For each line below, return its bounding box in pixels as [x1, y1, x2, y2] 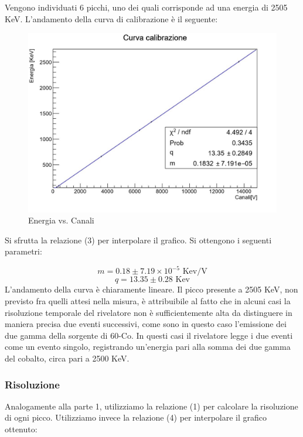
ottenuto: [5, 423, 38, 435]
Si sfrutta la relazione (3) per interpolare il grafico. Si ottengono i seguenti [5, 233, 272, 246]
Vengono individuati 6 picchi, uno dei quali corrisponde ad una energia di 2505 [5, 1, 288, 13]
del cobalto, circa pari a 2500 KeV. [5, 352, 130, 364]
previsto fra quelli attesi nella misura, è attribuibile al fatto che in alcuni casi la [5, 295, 291, 307]
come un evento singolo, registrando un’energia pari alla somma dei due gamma [5, 340, 291, 353]
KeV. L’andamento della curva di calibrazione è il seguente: [5, 12, 218, 25]
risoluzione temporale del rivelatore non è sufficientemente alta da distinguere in [5, 306, 292, 318]
